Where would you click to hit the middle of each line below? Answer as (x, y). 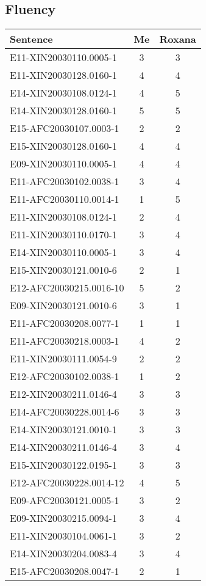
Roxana (178, 39)
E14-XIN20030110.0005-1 (63, 252)
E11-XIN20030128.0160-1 (63, 75)
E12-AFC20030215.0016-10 (67, 288)
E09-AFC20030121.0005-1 (65, 500)
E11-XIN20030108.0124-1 (63, 217)
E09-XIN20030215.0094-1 (63, 518)
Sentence (31, 39)
